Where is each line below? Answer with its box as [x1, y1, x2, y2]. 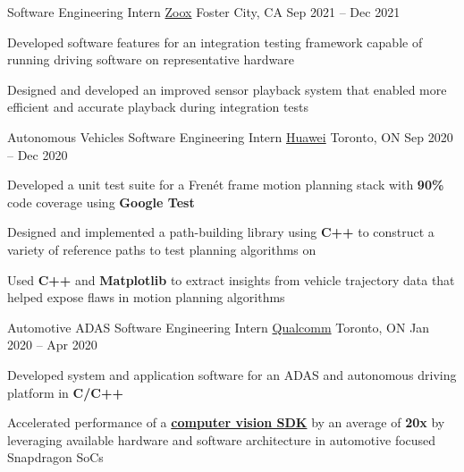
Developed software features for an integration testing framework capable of [7, 32, 423, 51]
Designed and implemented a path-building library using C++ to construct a [7, 223, 434, 241]
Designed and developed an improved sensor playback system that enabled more [7, 80, 447, 98]
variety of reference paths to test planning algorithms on [7, 240, 316, 258]
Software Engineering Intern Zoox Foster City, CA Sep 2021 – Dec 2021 [7, 3, 401, 21]
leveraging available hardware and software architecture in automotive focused [7, 430, 436, 449]
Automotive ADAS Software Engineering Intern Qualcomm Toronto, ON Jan [7, 317, 430, 336]
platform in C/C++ [7, 383, 123, 401]
